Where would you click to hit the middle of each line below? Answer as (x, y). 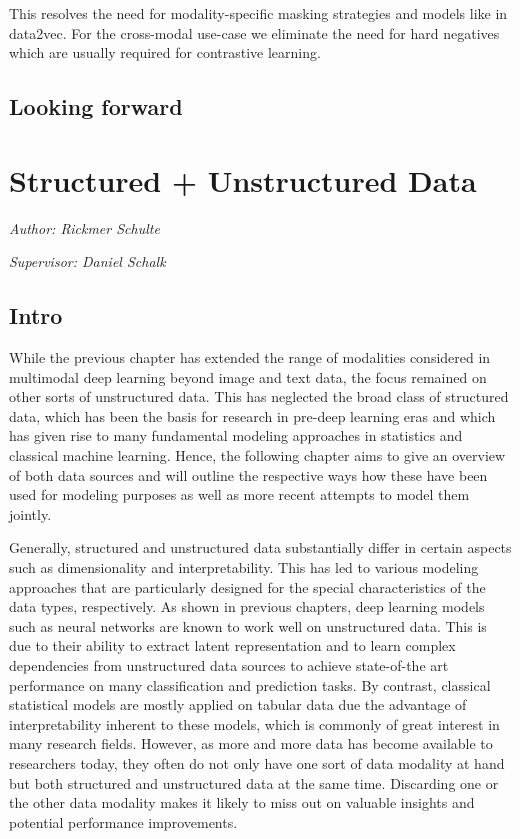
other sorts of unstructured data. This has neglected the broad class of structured (259, 396)
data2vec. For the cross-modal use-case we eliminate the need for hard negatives (254, 32)
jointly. (30, 513)
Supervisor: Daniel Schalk (87, 261)
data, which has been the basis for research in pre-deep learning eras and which (252, 415)
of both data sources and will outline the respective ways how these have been (248, 474)
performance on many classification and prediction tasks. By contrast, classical (250, 684)
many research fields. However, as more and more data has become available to (251, 743)
